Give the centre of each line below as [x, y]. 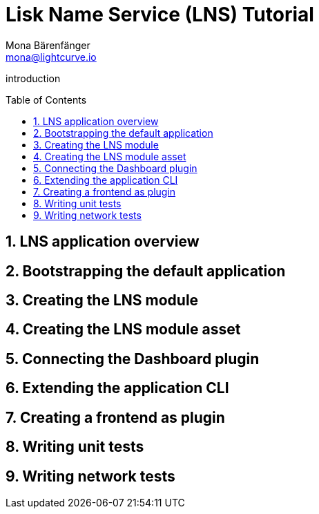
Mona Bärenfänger [48, 45]
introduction [33, 78]
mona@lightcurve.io [51, 57]
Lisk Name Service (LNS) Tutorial [160, 15]
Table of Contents [46, 99]
